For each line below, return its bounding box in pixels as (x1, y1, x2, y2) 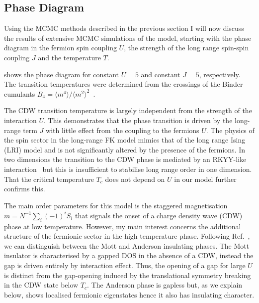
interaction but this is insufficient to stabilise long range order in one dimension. (4, 163, 252, 174)
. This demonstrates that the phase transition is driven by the (44, 115, 233, 125)
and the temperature (38, 52, 101, 62)
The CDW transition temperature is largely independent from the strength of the (4, 105, 252, 116)
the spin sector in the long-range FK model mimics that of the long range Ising (4, 135, 246, 145)
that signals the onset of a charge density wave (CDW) (75, 210, 243, 220)
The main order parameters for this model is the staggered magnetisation (4, 200, 228, 210)
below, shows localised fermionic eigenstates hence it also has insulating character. (4, 289, 255, 300)
